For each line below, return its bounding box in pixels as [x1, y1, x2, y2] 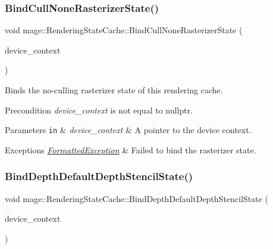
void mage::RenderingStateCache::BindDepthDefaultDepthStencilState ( [5, 192, 268, 204]
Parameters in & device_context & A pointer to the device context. [5, 124, 252, 136]
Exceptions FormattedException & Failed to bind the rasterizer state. [5, 143, 256, 156]
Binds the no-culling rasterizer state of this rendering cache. [5, 84, 223, 96]
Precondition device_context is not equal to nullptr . [5, 103, 193, 116]
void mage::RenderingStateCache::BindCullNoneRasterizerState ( [5, 24, 243, 36]
